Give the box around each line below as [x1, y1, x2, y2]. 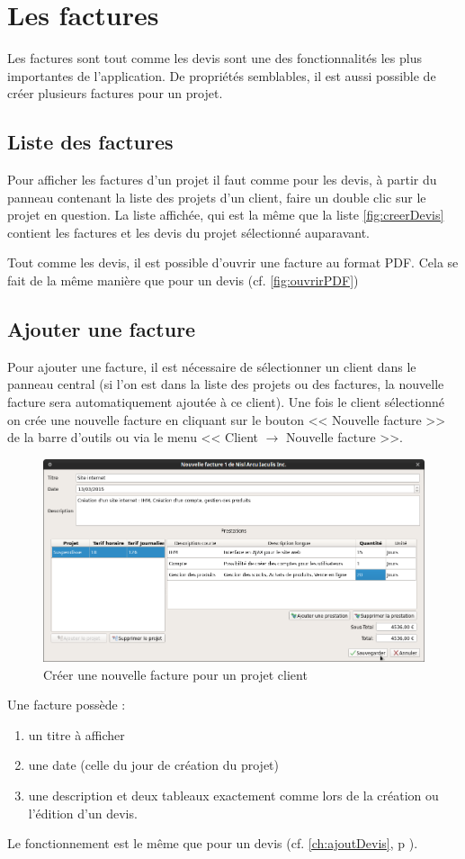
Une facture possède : [7, 695, 126, 714]
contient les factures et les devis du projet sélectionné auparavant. [7, 222, 370, 241]
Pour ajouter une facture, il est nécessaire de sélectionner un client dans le [7, 357, 416, 375]
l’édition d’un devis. [28, 803, 138, 822]
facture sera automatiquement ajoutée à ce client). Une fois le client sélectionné [7, 393, 444, 411]
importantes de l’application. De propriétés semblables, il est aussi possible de [7, 66, 436, 85]
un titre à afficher [28, 725, 125, 744]
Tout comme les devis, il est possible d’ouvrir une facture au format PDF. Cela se [7, 253, 459, 272]
